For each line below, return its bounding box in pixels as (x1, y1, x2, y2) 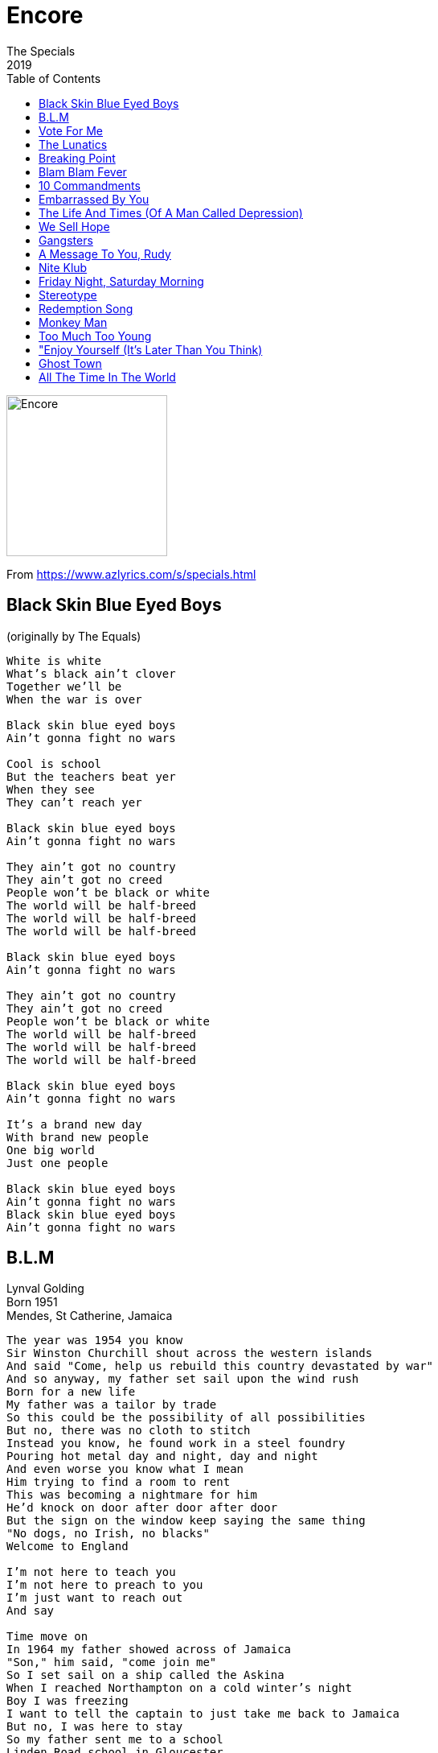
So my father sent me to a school (6, 1733, 223, 1747)
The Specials (6, 43, 76, 58)
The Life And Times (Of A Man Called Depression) (39, 205, 303, 220)
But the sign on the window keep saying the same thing (6, 1514, 366, 1528)
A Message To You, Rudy (39, 246, 171, 261)
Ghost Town (39, 356, 102, 370)
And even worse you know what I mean (6, 1462, 244, 1476)
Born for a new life (6, 1385, 136, 1399)
